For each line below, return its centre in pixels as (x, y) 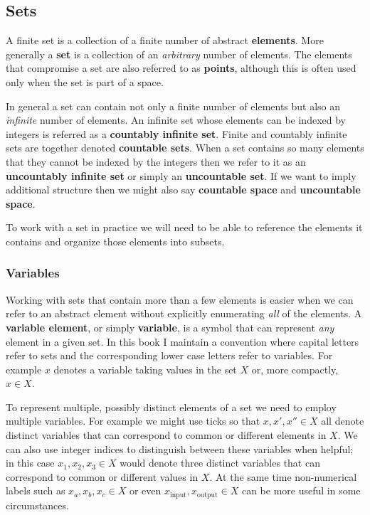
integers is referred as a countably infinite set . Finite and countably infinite (176, 133)
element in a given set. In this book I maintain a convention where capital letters (183, 341)
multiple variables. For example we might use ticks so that (133, 421)
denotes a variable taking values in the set (145, 369)
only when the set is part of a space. (85, 81)
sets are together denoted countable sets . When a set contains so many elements (185, 148)
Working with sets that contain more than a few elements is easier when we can (180, 299)
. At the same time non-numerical (283, 476)
